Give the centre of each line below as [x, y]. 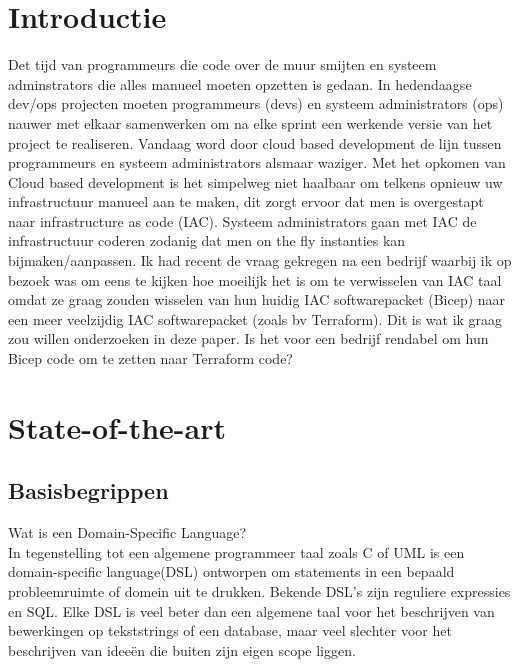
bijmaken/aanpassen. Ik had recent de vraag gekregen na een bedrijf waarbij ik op [260, 260]
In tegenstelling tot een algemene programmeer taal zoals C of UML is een [236, 551]
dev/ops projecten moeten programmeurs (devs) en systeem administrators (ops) [256, 103]
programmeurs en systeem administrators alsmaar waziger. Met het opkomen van [257, 162]
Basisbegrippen [88, 490]
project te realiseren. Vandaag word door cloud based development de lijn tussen [255, 142]
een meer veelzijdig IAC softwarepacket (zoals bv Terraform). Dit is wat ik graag [255, 318]
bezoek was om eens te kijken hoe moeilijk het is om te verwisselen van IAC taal [255, 279]
